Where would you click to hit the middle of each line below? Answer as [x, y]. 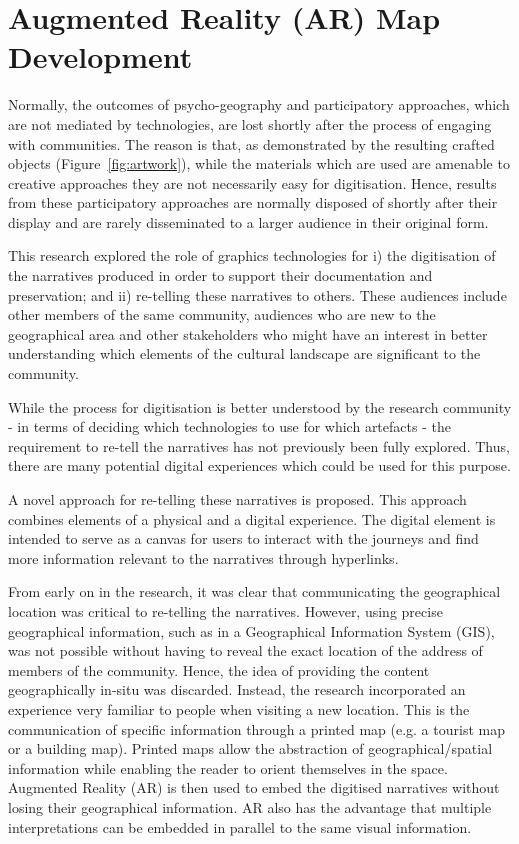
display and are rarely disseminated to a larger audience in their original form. [248, 221]
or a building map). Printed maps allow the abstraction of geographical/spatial [250, 748]
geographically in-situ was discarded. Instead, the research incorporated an [237, 689]
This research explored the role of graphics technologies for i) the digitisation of [252, 255]
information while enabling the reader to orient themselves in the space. [228, 767]
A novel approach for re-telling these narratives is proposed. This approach [237, 499]
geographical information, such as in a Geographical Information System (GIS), [251, 630]
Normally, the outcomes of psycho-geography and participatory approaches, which [259, 104]
